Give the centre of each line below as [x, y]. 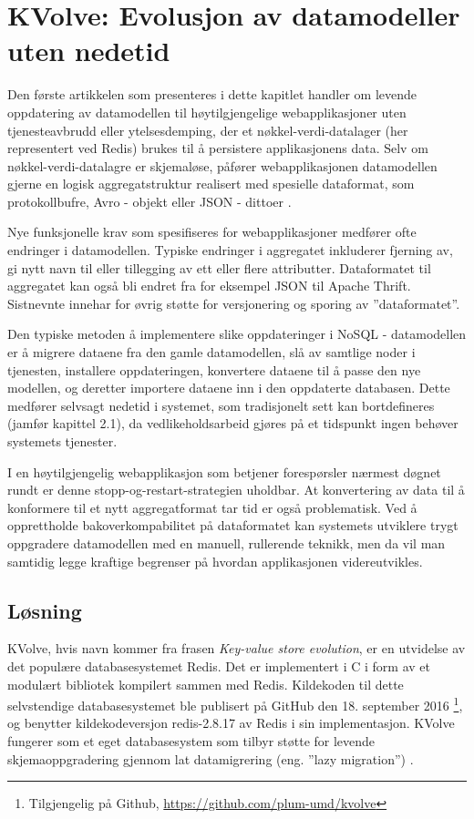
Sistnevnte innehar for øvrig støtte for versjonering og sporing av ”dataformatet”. [234, 303]
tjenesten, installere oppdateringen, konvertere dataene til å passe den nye [214, 369]
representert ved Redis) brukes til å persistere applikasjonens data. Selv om [218, 148]
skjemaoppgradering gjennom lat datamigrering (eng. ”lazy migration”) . [211, 758]
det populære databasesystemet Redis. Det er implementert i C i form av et [219, 665]
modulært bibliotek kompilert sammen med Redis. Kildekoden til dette [206, 684]
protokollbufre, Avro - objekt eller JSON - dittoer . [149, 201]
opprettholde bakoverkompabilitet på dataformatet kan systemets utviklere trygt [233, 525]
